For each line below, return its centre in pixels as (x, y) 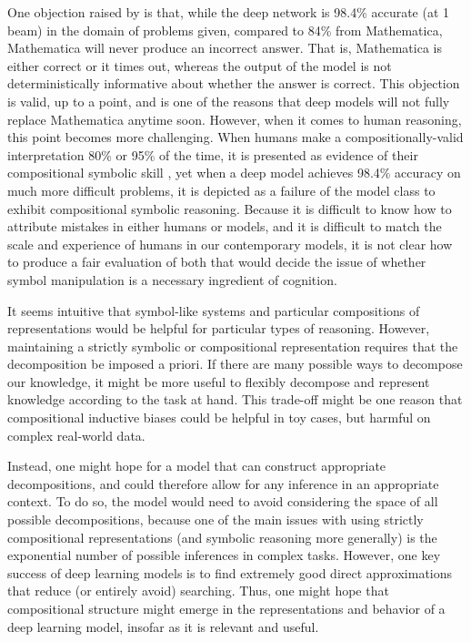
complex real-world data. (76, 435)
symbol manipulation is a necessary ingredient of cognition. (172, 279)
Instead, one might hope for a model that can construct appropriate (197, 466)
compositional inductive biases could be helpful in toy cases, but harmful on (219, 418)
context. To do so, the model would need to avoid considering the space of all (223, 501)
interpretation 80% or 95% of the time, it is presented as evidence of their (213, 154)
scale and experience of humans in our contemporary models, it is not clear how (230, 244)
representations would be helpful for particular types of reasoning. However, (219, 328)
